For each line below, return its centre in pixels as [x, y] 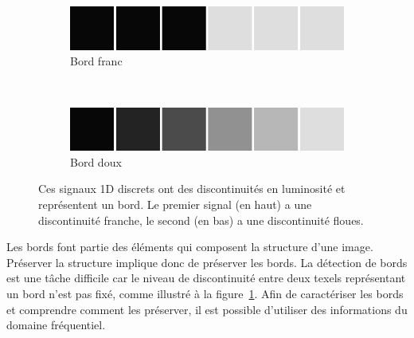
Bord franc [96, 61]
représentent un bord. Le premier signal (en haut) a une [175, 204]
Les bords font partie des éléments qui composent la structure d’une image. [190, 247]
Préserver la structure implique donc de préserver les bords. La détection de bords [207, 262]
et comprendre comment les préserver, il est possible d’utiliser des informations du [207, 309]
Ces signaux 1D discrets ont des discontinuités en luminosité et [192, 189]
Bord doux [96, 161]
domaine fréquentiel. [56, 325]
